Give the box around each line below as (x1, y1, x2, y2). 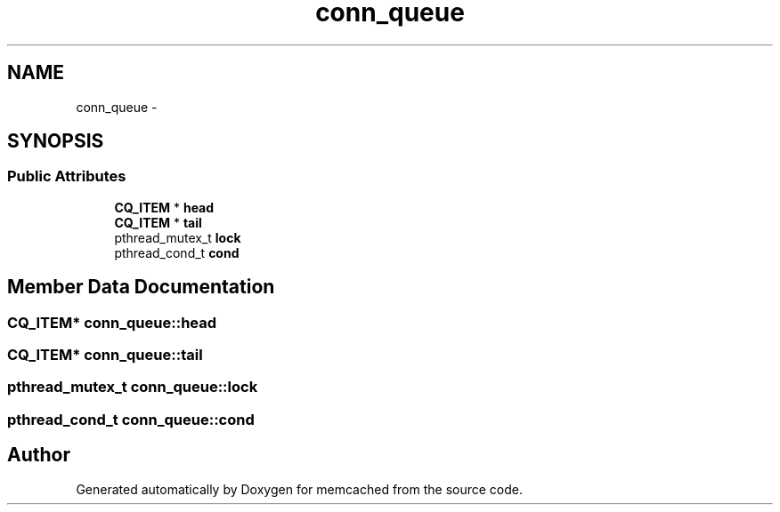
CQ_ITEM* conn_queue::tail (7, 346, 203, 364)
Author (7, 444, 70, 467)
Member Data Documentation (7, 276, 275, 299)
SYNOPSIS (7, 130, 104, 153)
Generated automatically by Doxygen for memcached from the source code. (76, 481, 524, 497)
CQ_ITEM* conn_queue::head (7, 313, 217, 332)
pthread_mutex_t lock (114, 229, 241, 245)
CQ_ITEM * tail (114, 214, 202, 230)
